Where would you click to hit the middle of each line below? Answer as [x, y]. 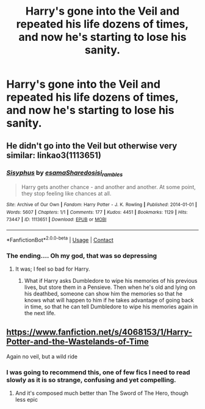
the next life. [40, 313]
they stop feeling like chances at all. [66, 194]
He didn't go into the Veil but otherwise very [92, 145]
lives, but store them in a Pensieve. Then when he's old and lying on [110, 287]
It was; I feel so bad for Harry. [52, 269]
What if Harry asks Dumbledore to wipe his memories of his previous [111, 281]
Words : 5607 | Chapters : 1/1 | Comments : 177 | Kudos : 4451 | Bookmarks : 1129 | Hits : [97, 212]
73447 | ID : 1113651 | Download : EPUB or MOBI [56, 220]
